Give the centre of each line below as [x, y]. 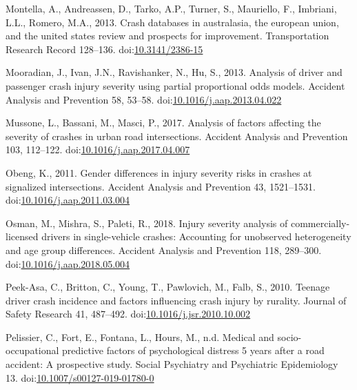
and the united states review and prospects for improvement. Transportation [167, 36]
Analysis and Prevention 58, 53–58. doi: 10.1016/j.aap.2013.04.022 [144, 99]
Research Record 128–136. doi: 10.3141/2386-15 [104, 49]
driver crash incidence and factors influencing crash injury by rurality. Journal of [176, 300]
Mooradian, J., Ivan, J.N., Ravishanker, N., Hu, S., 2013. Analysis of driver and [174, 72]
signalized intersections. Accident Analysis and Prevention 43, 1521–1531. [161, 186]
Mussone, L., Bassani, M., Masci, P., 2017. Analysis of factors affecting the [163, 123]
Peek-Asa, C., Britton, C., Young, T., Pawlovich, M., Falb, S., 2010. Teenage [168, 287]
